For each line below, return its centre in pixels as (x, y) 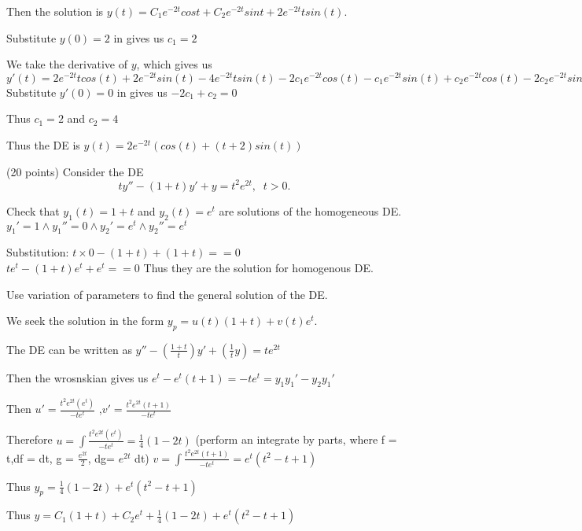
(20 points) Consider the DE (75, 171)
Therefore (29, 439)
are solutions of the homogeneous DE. (310, 210)
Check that (33, 210)
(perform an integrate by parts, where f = (296, 439)
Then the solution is (55, 11)
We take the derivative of (67, 64)
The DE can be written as (69, 349)
